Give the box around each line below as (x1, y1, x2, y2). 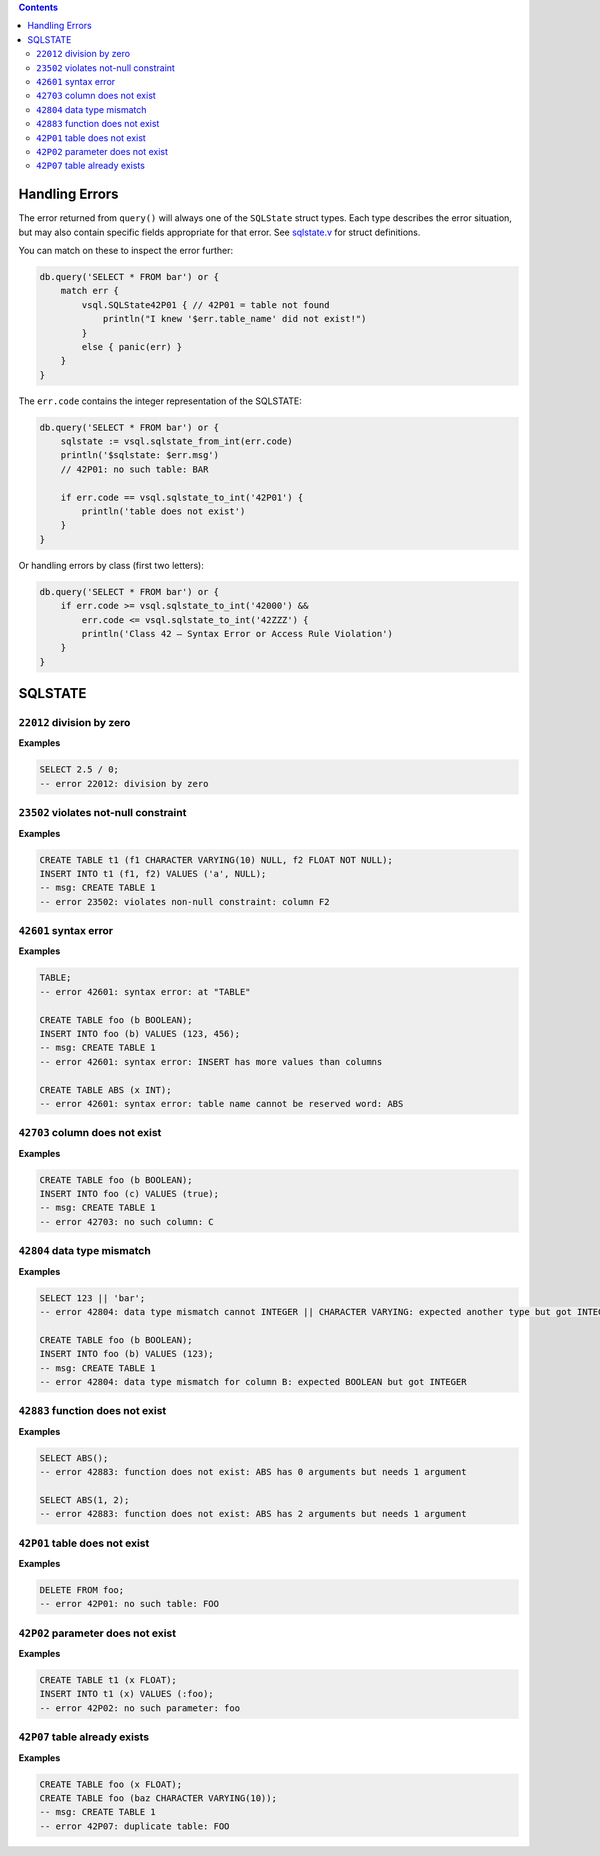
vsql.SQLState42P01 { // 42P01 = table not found (81, 299, 330, 310)
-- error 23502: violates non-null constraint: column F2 (39, 896, 330, 907)
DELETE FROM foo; (39, 1584, 125, 1595)
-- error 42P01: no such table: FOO (39, 1598, 220, 1610)
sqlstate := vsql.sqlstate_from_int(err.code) (60, 436, 294, 447)
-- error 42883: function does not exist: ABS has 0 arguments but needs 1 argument (39, 1466, 467, 1478)
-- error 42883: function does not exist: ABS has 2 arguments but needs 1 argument (39, 1508, 467, 1520)
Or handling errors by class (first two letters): (18, 559, 204, 571)
